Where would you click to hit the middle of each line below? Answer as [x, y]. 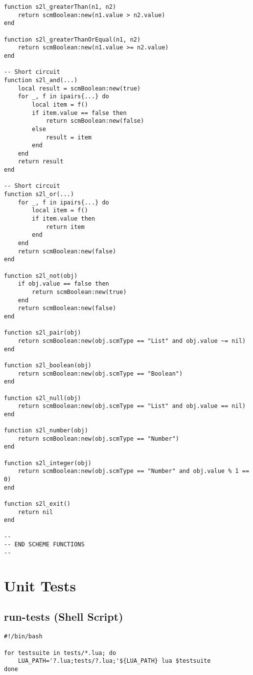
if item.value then [64, 219]
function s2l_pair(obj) [43, 333]
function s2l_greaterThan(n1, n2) [60, 7]
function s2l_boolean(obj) [48, 365]
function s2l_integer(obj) [48, 463]
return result [41, 162]
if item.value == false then [79, 113]
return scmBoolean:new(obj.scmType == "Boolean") [100, 373]
